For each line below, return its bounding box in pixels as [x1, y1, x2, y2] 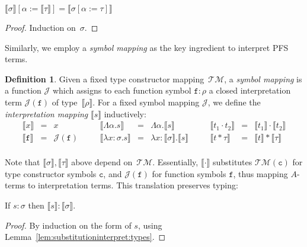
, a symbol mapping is [224, 72, 302, 85]
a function [5, 84, 41, 97]
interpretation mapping [5, 107, 88, 120]
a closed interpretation [209, 84, 291, 97]
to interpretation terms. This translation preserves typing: [27, 179, 238, 191]
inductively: [104, 107, 146, 120]
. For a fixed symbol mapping [92, 95, 200, 108]
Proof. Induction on [5, 21, 76, 33]
